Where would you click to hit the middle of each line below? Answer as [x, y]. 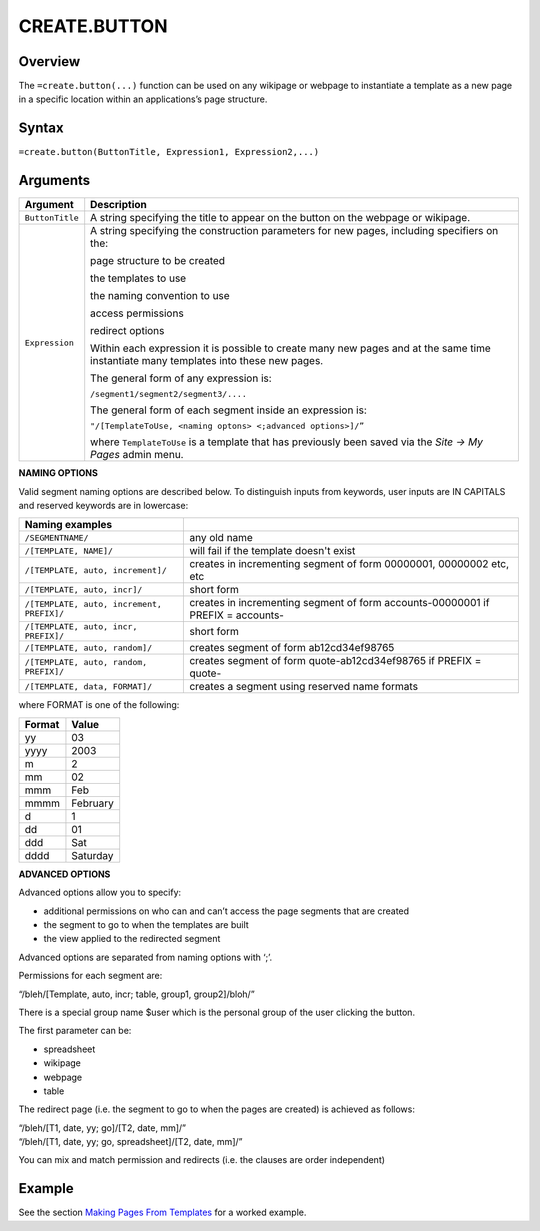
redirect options [127, 331]
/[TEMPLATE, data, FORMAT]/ [88, 686]
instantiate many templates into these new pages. [207, 361]
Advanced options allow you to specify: [100, 892]
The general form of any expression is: [181, 378]
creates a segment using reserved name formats [304, 687]
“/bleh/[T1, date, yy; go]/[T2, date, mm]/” [102, 1127]
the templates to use [138, 278]
